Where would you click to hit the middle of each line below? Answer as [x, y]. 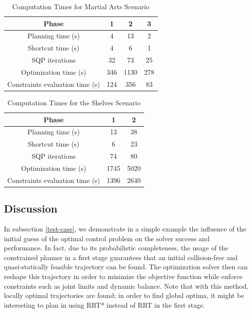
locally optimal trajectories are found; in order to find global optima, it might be [124, 295]
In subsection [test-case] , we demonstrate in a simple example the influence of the [125, 229]
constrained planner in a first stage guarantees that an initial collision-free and [121, 257]
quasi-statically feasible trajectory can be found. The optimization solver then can [126, 267]
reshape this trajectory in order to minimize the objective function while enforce [123, 276]
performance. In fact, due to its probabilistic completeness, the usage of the [116, 248]
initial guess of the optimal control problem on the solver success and [107, 238]
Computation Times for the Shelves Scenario [74, 102]
